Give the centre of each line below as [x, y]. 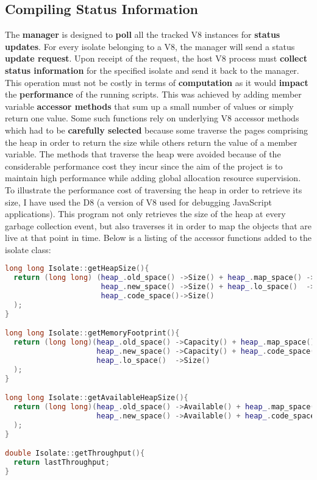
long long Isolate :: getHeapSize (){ [77, 269]
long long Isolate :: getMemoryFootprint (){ [92, 333]
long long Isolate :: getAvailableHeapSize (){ [97, 398]
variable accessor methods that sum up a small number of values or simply [149, 106]
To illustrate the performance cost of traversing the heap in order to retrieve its [154, 189]
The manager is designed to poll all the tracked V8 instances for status [143, 34]
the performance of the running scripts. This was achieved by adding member [153, 94]
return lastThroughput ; [62, 463]
